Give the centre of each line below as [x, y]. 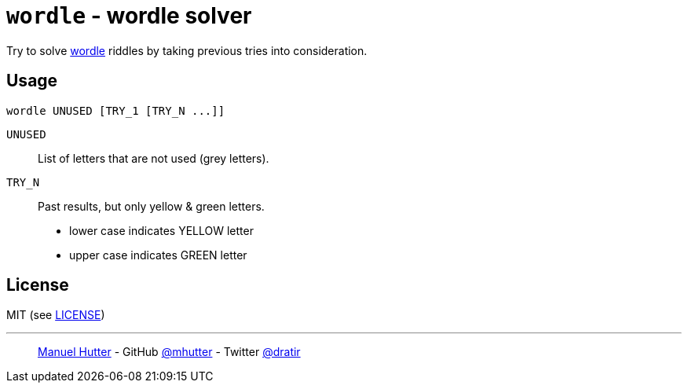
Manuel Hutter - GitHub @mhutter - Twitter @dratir [169, 352]
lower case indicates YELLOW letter [161, 230]
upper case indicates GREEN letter [158, 255]
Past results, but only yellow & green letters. [151, 206]
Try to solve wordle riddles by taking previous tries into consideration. [187, 50]
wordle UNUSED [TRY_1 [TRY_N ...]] [116, 110]
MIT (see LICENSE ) [56, 315]
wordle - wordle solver [129, 16]
